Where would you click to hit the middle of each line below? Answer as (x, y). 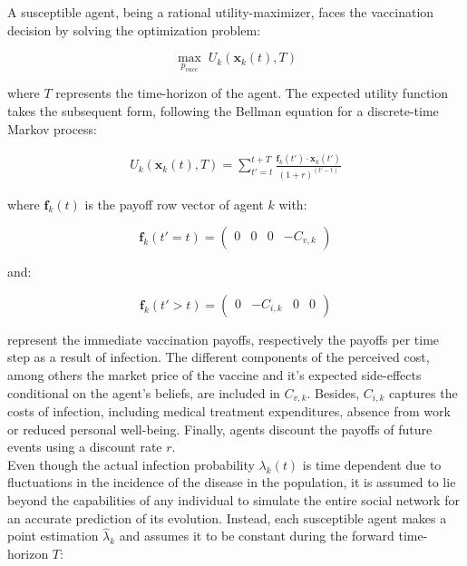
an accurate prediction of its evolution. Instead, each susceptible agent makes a (227, 517)
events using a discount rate (85, 447)
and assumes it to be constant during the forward (257, 536)
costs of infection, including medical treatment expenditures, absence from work (229, 411)
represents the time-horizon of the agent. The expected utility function (252, 93)
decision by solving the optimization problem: (134, 29)
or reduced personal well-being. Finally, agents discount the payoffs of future (220, 429)
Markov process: (53, 128)
